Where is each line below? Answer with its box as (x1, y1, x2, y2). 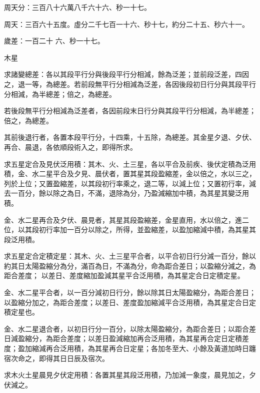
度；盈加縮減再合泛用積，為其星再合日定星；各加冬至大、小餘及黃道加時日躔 (4, 343, 256, 354)
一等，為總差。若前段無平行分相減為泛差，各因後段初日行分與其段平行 (24, 78, 256, 89)
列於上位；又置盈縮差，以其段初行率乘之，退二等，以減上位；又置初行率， (4, 178, 249, 188)
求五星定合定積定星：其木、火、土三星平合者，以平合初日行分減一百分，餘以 (4, 251, 256, 261)
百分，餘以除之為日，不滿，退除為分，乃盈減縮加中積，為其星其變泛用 (17, 188, 249, 198)
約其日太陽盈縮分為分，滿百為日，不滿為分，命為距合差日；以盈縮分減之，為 (4, 260, 256, 271)
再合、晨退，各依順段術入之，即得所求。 (4, 141, 137, 152)
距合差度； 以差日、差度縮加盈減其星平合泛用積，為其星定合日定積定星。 (4, 270, 244, 281)
